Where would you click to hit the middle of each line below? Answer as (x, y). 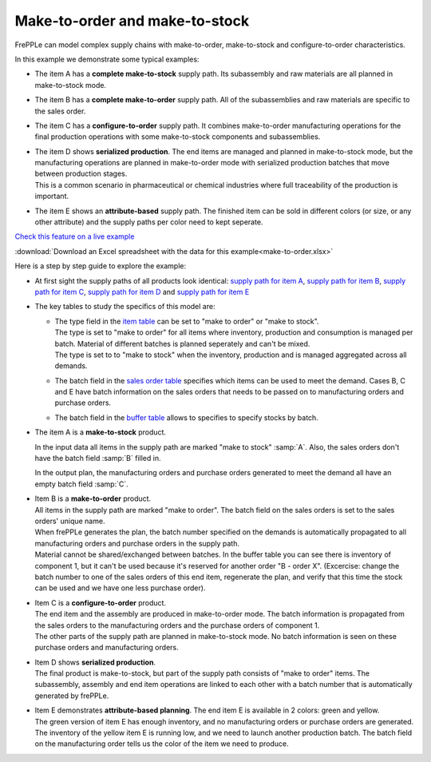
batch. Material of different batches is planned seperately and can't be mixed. (182, 343)
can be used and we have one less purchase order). (120, 588)
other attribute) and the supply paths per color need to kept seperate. (149, 222)
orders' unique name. (70, 521)
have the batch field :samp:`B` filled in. (98, 458)
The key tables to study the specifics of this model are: (125, 307)
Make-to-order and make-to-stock (132, 21)
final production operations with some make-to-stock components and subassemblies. (178, 137)
